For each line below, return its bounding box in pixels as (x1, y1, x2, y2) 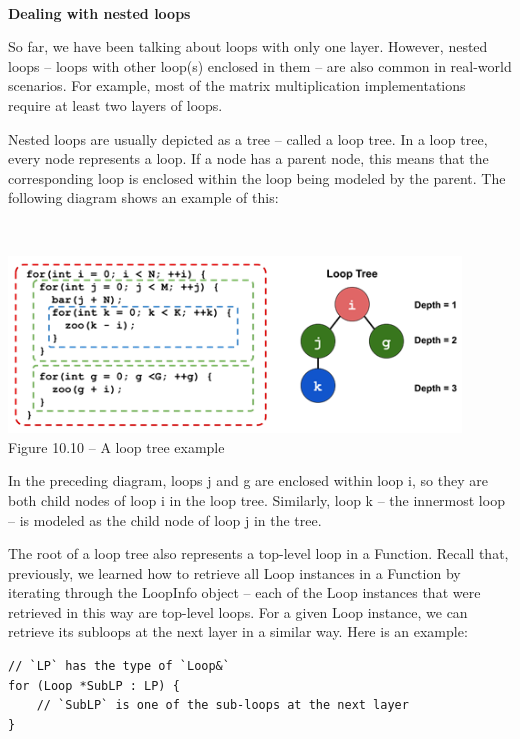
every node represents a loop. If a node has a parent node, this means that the (8, 148, 489, 169)
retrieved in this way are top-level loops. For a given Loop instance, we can (8, 601, 468, 622)
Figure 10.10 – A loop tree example (8, 436, 225, 457)
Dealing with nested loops (8, 2, 191, 23)
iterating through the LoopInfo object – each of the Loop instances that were (8, 582, 481, 603)
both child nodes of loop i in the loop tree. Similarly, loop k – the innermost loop (8, 489, 505, 510)
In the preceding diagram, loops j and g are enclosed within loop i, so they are (8, 470, 488, 491)
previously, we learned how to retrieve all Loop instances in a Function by (8, 562, 461, 583)
